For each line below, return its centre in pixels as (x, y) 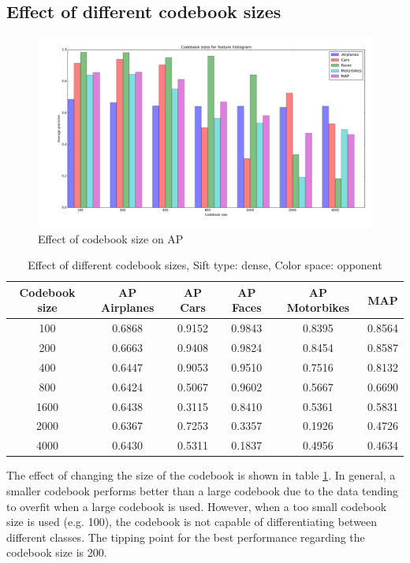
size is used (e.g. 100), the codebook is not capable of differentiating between (192, 522)
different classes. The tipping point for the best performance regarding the (186, 537)
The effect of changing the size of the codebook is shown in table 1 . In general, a (201, 475)
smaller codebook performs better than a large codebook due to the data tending (202, 490)
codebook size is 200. (57, 552)
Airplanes (128, 307)
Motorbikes (318, 307)
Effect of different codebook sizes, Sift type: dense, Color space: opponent (205, 265)
